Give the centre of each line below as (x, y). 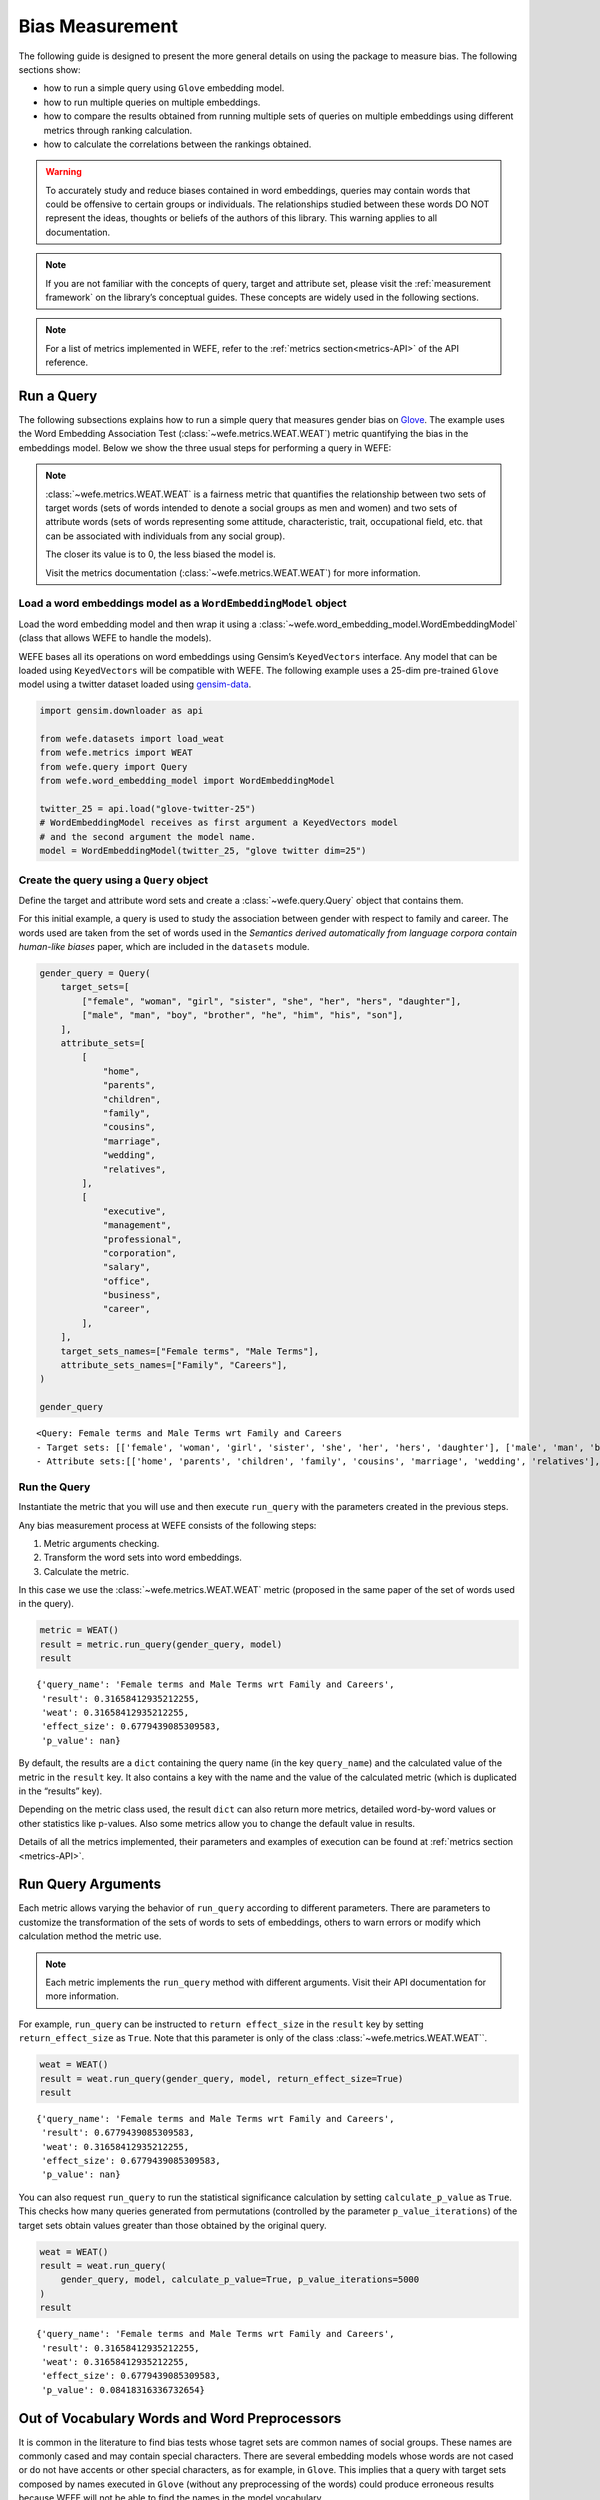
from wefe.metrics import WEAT (116, 753)
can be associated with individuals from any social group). (165, 536)
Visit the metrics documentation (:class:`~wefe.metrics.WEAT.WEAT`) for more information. (233, 572)
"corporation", (139, 1253)
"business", (132, 1295)
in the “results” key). (60, 1791)
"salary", (126, 1267)
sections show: (49, 69)
